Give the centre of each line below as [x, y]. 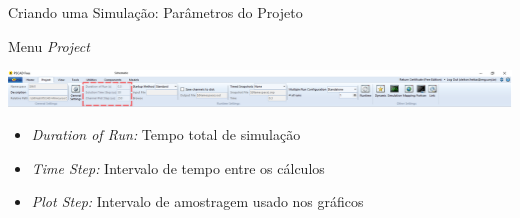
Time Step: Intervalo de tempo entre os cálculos [178, 167]
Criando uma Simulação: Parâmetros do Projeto [155, 12]
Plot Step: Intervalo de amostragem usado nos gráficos [197, 201]
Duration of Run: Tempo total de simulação [166, 134]
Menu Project [49, 45]
